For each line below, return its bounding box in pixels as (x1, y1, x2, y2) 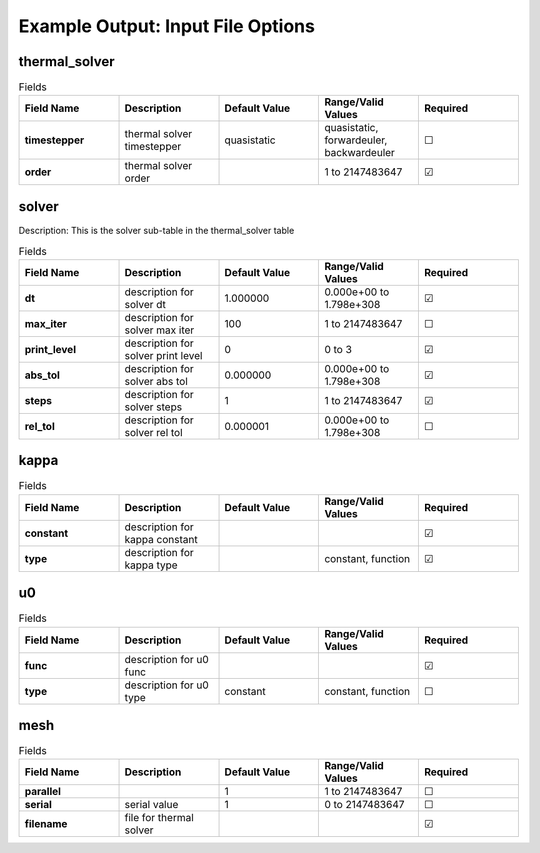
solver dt (124, 297, 167, 311)
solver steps (124, 400, 183, 414)
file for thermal (124, 811, 194, 825)
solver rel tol (124, 425, 184, 439)
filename (24, 817, 68, 831)
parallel (24, 785, 62, 799)
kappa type (124, 558, 179, 572)
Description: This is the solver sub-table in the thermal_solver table (18, 224, 295, 236)
